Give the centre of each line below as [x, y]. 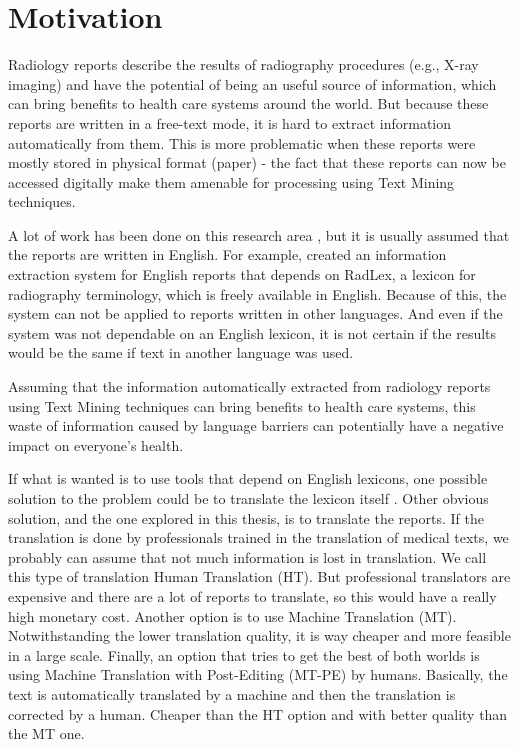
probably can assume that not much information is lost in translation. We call [247, 556]
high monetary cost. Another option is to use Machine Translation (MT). [232, 615]
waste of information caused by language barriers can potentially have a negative [256, 425]
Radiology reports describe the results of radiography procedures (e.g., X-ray [243, 64]
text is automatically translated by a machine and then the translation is [232, 693]
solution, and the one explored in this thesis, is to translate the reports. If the [246, 517]
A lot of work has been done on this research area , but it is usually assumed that [259, 234]
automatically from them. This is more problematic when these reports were [242, 142]
